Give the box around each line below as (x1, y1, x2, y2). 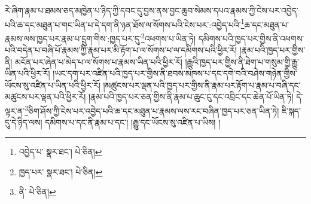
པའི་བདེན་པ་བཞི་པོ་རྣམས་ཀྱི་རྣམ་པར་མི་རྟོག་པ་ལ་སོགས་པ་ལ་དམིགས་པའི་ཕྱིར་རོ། (5, 44, 237, 56)
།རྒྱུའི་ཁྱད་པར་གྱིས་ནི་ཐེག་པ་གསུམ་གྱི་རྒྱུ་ (185, 55, 299, 68)
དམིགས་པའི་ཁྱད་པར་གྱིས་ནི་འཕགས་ (198, 32, 304, 44)
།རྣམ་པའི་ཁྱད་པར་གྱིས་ (239, 44, 306, 56)
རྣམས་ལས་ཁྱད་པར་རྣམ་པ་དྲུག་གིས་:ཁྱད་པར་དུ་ (5, 32, 141, 44)
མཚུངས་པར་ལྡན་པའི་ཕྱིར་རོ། (5, 90, 86, 103)
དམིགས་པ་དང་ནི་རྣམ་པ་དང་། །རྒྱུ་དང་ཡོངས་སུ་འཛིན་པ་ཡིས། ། (45, 116, 221, 129)
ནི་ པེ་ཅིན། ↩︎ (19, 185, 56, 198)
